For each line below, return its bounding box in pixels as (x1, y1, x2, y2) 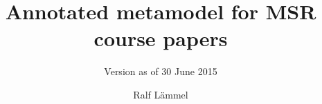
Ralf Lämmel (133, 87, 188, 101)
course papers (93, 24, 228, 52)
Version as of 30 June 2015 (104, 64, 217, 79)
